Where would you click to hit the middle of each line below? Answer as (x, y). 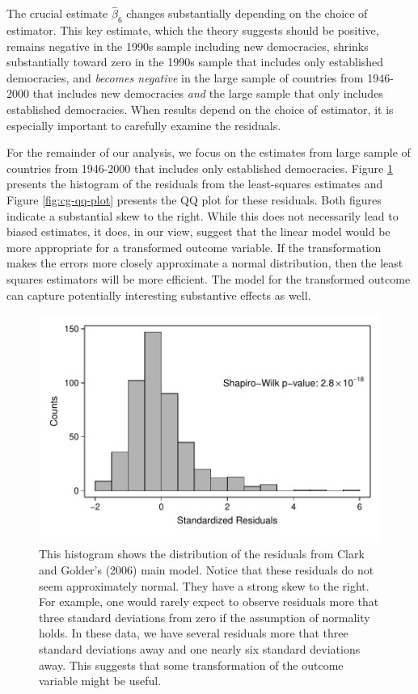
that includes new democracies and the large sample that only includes (208, 93)
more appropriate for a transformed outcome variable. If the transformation (194, 247)
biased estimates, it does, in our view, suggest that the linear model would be (198, 231)
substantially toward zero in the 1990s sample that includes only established (195, 62)
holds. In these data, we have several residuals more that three (194, 633)
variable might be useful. (100, 681)
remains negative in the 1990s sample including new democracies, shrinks (188, 46)
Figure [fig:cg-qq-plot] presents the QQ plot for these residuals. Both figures (194, 199)
